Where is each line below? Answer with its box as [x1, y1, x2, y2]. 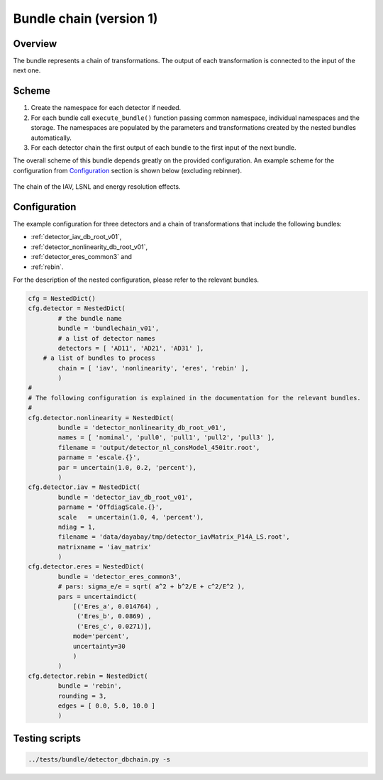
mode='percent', [72, 632, 130, 640]
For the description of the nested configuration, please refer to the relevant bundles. [13, 275, 259, 284]
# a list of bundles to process [43, 354, 156, 362]
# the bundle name [57, 314, 122, 322]
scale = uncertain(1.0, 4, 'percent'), [57, 513, 204, 521]
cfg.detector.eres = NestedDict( [28, 563, 145, 571]
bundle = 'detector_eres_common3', [57, 572, 182, 581]
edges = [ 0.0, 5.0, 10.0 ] [57, 701, 156, 710]
